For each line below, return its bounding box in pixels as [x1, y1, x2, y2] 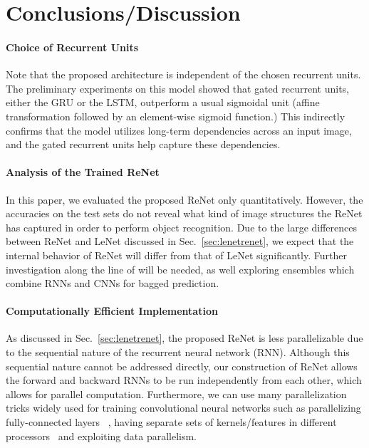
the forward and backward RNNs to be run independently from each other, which [6, 373, 362, 387]
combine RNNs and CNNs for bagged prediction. [6, 276, 219, 291]
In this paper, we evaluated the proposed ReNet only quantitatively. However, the [6, 192, 363, 207]
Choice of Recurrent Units [6, 39, 139, 54]
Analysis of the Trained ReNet [6, 165, 160, 179]
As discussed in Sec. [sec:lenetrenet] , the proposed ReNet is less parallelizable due [6, 330, 363, 345]
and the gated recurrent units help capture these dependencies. [6, 137, 281, 152]
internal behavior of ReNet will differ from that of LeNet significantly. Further [6, 247, 347, 262]
